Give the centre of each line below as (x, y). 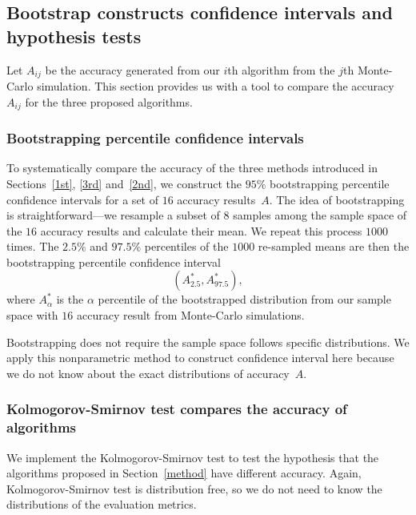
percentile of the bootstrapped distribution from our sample (244, 299)
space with (32, 315)
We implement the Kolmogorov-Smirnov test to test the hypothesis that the (193, 457)
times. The (33, 246)
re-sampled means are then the (334, 246)
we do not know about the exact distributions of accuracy (148, 373)
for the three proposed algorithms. (109, 101)
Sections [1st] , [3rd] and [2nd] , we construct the (124, 183)
